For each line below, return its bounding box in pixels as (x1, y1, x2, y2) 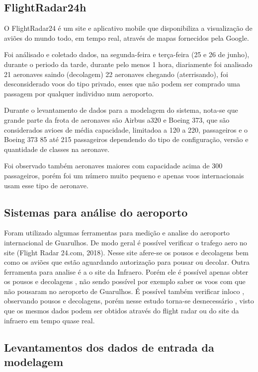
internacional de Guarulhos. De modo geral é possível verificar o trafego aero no (4, 237, 247, 247)
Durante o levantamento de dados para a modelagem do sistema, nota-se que (4, 105, 238, 115)
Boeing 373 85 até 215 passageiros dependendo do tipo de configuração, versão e (4, 134, 249, 145)
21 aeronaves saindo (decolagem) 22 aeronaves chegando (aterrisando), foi (4, 69, 228, 79)
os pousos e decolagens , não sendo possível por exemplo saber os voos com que (4, 276, 246, 287)
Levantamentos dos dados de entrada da (4, 339, 214, 355)
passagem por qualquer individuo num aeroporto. (4, 88, 154, 98)
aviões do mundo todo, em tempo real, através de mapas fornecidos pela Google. (4, 32, 249, 43)
